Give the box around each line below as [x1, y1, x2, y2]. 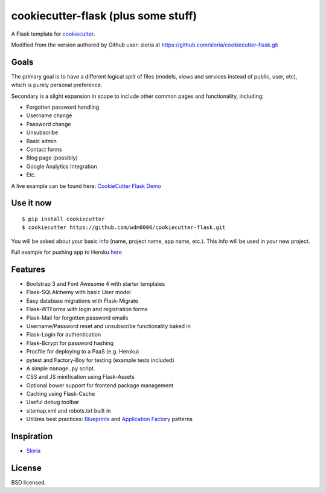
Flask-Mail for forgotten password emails [26, 314, 129, 321]
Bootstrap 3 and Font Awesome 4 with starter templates [26, 280, 165, 288]
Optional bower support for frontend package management [26, 381, 174, 389]
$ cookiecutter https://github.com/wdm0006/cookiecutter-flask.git [22, 224, 226, 231]
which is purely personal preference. [11, 82, 103, 89]
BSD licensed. [11, 479, 46, 486]
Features [11, 264, 45, 274]
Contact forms [26, 146, 63, 153]
